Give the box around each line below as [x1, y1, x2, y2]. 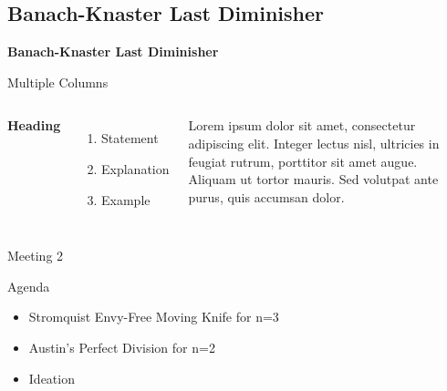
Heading [7, 116, 61, 135]
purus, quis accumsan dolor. [188, 187, 345, 206]
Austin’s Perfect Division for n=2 [28, 337, 215, 356]
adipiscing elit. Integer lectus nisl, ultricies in [188, 133, 440, 152]
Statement [101, 129, 159, 148]
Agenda [7, 276, 50, 295]
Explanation [101, 159, 170, 178]
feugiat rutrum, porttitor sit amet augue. [188, 151, 418, 170]
